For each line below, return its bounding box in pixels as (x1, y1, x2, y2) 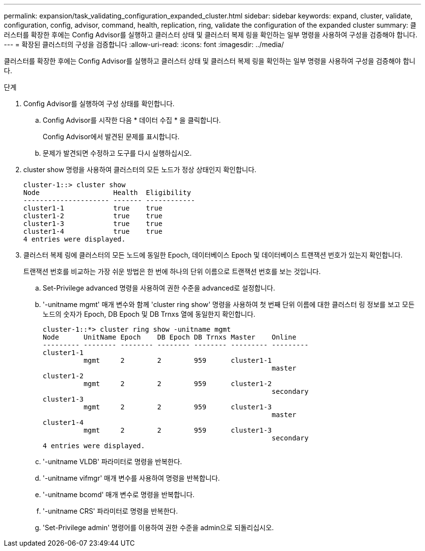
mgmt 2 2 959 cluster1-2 (83, 380, 272, 388)
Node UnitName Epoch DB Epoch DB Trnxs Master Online (43, 333, 296, 341)
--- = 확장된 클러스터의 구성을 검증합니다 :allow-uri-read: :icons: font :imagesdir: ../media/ (4, 40, 284, 49)
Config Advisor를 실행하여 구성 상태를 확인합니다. (23, 99, 175, 108)
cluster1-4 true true (23, 227, 163, 235)
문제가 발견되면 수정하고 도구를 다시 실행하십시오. (43, 149, 192, 157)
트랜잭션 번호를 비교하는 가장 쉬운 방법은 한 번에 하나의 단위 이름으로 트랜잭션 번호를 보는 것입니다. (23, 267, 321, 275)
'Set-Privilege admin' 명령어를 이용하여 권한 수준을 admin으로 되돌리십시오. (43, 523, 274, 532)
